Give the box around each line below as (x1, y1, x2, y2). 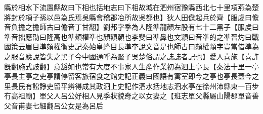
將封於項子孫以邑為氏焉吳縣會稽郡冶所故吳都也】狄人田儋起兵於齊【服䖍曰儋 (4, 12, 259, 22)
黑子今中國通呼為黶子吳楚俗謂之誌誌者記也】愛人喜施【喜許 (60, 51, 259, 61)
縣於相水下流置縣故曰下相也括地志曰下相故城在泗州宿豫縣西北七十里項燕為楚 (4, 2, 259, 12)
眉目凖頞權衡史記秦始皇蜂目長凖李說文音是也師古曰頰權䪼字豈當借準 (25, 41, 252, 52)
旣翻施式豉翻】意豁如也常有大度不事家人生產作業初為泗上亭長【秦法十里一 (4, 61, 252, 71)
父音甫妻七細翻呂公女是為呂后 (4, 100, 103, 110)
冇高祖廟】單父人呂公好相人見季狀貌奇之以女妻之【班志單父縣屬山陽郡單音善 (4, 90, 259, 101)
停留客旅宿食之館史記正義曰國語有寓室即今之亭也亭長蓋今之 (60, 71, 259, 81)
